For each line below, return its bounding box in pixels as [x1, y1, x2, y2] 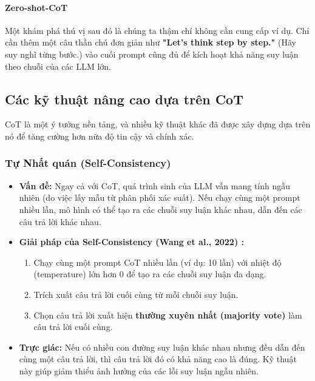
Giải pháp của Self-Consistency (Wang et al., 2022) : [19, 235, 244, 248]
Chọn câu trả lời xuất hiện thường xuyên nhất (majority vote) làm [33, 308, 302, 321]
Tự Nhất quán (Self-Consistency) [5, 155, 171, 170]
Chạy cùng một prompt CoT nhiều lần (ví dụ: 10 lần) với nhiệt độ [33, 255, 282, 268]
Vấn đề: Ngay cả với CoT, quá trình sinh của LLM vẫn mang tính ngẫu [19, 179, 291, 192]
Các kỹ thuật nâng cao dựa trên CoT [5, 89, 243, 108]
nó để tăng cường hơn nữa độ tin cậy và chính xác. [5, 129, 194, 142]
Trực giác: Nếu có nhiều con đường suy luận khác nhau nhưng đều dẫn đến [19, 340, 305, 353]
